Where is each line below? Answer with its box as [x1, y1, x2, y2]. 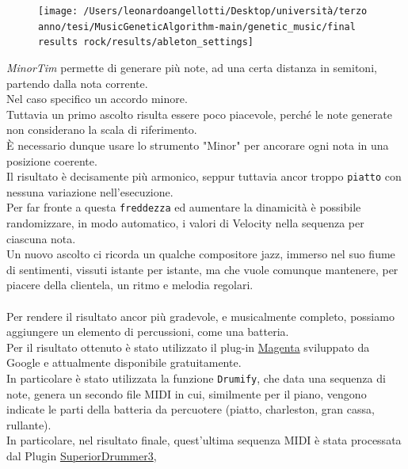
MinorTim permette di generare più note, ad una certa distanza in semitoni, [6, 59, 377, 75]
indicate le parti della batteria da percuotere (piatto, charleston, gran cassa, [6, 401, 375, 418]
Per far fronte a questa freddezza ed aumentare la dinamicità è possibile [6, 199, 361, 215]
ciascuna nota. [6, 230, 76, 246]
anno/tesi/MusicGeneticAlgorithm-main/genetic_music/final [38, 21, 356, 32]
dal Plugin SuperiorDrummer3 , [6, 448, 157, 463]
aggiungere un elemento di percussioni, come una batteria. [6, 323, 289, 340]
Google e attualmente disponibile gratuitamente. [6, 354, 242, 371]
